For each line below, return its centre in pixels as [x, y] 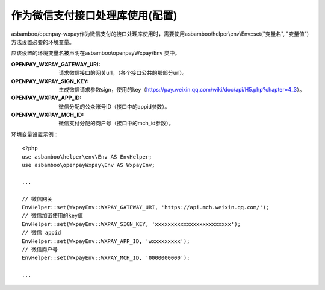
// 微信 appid [42, 233]
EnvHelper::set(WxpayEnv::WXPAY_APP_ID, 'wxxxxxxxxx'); [106, 241]
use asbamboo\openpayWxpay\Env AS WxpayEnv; [89, 165]
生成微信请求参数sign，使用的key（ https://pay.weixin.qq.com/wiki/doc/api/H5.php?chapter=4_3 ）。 [182, 89]
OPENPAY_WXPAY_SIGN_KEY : [50, 81]
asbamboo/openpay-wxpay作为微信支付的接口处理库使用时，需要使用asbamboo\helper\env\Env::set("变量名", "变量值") [160, 34]
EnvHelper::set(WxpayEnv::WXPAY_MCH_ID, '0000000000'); [106, 258]
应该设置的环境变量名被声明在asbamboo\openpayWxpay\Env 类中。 [96, 53]
